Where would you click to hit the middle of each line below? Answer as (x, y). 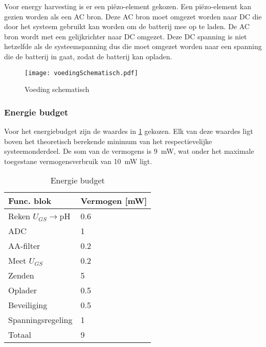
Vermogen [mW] (114, 201)
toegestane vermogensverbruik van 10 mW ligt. (78, 161)
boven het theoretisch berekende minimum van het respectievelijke (108, 141)
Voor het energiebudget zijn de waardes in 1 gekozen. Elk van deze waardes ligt (129, 131)
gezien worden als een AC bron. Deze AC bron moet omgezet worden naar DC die (133, 16)
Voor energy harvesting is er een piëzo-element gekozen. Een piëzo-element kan (128, 6)
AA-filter (24, 246)
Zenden (21, 275)
